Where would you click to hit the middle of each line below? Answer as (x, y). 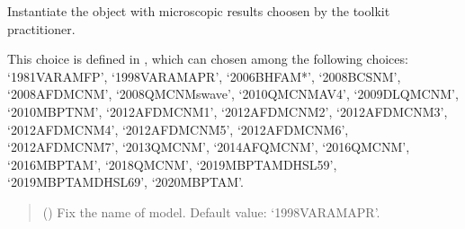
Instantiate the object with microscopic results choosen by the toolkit (199, 11)
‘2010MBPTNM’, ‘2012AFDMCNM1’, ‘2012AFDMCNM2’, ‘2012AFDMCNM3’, (228, 111)
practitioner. (41, 28)
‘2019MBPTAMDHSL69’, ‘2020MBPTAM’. (125, 182)
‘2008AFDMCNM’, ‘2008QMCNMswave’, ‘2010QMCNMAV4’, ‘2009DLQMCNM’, (233, 94)
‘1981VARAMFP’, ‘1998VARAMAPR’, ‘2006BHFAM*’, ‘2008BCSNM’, (204, 76)
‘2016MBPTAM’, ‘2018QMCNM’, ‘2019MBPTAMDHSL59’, (172, 164)
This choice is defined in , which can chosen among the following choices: (208, 59)
